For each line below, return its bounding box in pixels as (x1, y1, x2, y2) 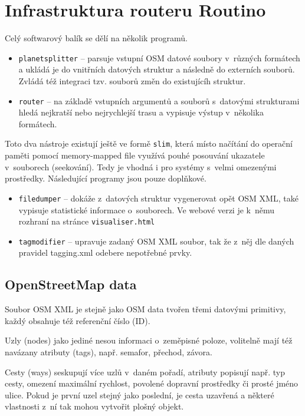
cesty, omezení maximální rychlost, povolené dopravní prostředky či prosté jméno (5, 377, 299, 389)
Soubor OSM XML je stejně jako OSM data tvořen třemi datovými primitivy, (5, 303, 286, 315)
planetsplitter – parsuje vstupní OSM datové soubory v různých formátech (18, 51, 300, 64)
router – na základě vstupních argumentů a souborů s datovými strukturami (18, 94, 300, 107)
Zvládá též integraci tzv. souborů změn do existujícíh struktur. (18, 74, 246, 87)
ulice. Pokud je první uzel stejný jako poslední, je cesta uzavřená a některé (5, 388, 274, 401)
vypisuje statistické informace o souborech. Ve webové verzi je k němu (18, 203, 275, 216)
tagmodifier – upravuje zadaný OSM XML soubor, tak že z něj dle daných (18, 235, 294, 247)
